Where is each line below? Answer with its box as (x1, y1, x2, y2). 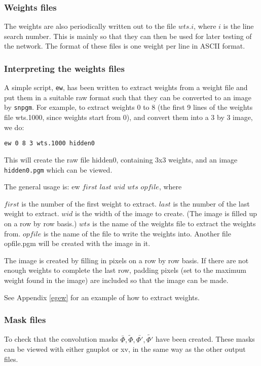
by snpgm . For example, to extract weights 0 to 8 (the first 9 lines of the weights (4, 102, 253, 112)
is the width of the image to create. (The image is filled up (75, 208, 257, 219)
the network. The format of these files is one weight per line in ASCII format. (4, 40, 245, 51)
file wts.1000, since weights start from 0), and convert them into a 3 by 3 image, (4, 112, 253, 123)
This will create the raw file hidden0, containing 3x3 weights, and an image (4, 154, 238, 165)
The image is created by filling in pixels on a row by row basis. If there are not (4, 255, 249, 265)
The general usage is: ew (4, 181, 80, 192)
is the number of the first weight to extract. (21, 198, 157, 209)
